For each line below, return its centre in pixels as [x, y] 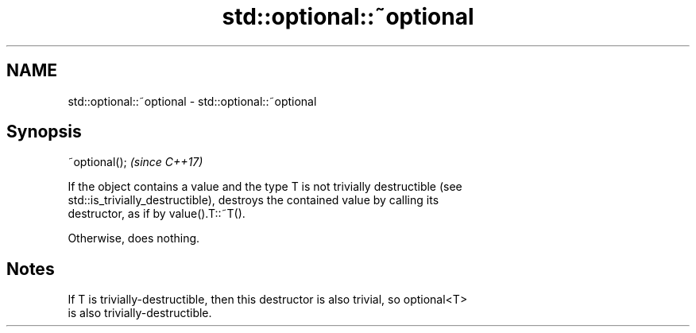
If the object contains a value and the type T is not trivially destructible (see [265, 187]
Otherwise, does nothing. [134, 238]
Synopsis [44, 132]
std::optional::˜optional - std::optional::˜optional [192, 101]
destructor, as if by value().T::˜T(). [157, 214]
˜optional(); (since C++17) [135, 162]
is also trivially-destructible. [140, 313]
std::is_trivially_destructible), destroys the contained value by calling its [253, 200]
